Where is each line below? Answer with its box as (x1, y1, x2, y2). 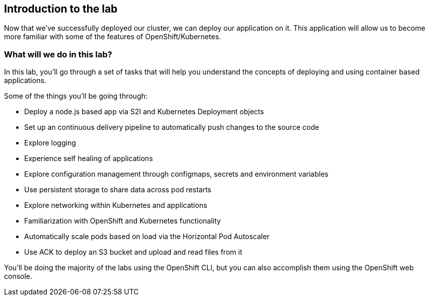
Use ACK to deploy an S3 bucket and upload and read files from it (24, 248, 242, 257)
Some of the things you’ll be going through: (4, 92, 148, 101)
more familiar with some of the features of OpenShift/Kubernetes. (4, 32, 221, 41)
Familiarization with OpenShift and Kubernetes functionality (24, 216, 221, 226)
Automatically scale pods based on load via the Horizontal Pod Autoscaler (24, 232, 270, 241)
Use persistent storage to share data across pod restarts (24, 185, 211, 194)
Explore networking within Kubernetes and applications (24, 201, 207, 210)
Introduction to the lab (4, 3, 118, 15)
